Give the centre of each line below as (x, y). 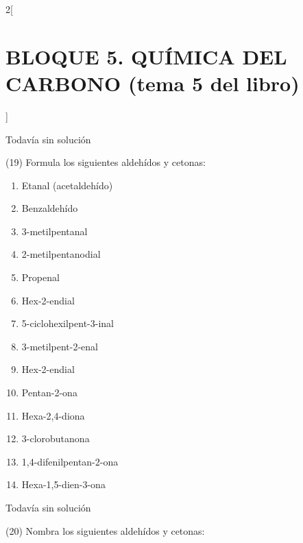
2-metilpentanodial (61, 254)
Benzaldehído (50, 208)
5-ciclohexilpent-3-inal (68, 323)
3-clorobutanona (56, 438)
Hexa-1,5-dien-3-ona (63, 484)
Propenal (40, 277)
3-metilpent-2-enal (60, 346)
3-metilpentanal (54, 231)
